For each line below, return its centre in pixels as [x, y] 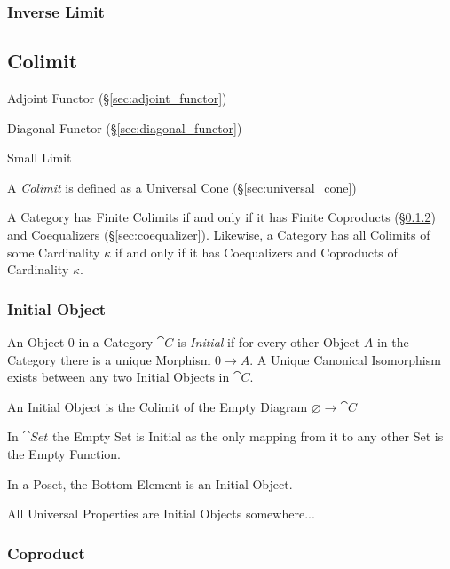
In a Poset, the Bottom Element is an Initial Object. [150, 483]
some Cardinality [54, 252]
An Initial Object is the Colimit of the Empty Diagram [158, 406]
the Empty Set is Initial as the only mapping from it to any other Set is [248, 436]
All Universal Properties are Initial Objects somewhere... [161, 514]
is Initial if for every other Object [269, 342]
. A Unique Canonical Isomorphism [345, 359]
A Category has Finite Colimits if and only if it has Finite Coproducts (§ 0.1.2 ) [221, 217]
